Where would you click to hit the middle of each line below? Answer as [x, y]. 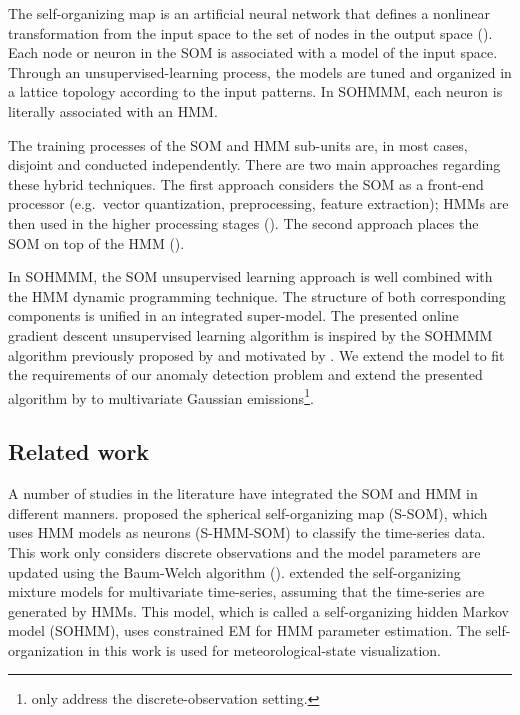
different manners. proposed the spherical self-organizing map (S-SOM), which [248, 512]
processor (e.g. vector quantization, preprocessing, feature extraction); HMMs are [258, 203]
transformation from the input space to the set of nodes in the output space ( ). [250, 32]
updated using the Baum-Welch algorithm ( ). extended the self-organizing [234, 571]
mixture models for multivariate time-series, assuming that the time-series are [246, 591]
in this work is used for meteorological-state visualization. [264, 649]
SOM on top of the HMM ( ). [96, 242]
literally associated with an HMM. [113, 110]
